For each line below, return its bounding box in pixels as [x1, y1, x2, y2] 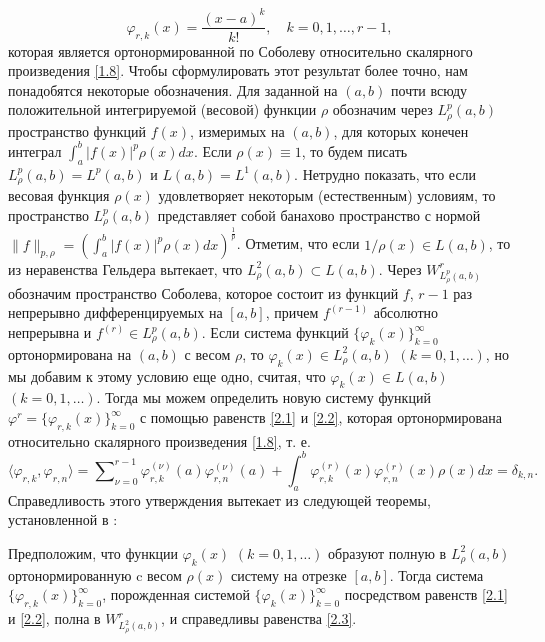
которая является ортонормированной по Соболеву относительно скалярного [8, 40, 473, 61]
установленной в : [8, 509, 118, 530]
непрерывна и [8, 322, 92, 343]
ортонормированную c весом [8, 564, 182, 585]
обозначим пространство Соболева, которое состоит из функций [8, 282, 399, 303]
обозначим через [332, 99, 433, 120]
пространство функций [8, 120, 147, 141]
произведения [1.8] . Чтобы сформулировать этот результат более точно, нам [8, 60, 468, 81]
